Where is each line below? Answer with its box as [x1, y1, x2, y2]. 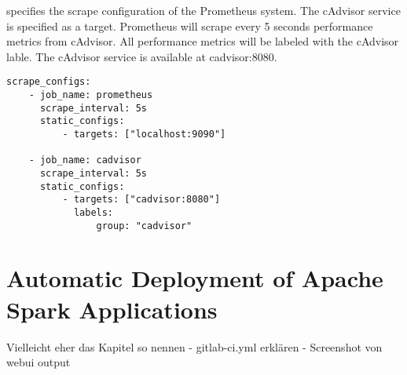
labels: [73, 206, 114, 218]
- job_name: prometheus [28, 89, 153, 101]
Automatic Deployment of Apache [6, 262, 383, 294]
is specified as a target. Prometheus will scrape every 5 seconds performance [6, 17, 373, 34]
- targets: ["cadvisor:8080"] [62, 194, 221, 206]
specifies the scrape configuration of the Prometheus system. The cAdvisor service [6, 2, 401, 18]
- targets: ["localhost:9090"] [62, 129, 226, 140]
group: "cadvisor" [96, 220, 192, 231]
